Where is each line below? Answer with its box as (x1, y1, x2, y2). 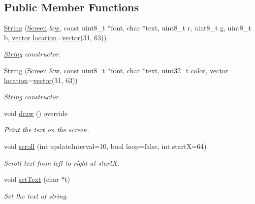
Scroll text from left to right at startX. (4, 157, 120, 168)
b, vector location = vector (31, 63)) (4, 32, 107, 42)
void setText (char (4, 174, 59, 184)
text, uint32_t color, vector (145, 65, 228, 75)
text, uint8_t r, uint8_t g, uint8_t (145, 23, 252, 33)
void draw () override (4, 108, 68, 118)
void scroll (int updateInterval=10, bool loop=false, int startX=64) (4, 141, 207, 151)
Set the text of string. (4, 190, 68, 201)
